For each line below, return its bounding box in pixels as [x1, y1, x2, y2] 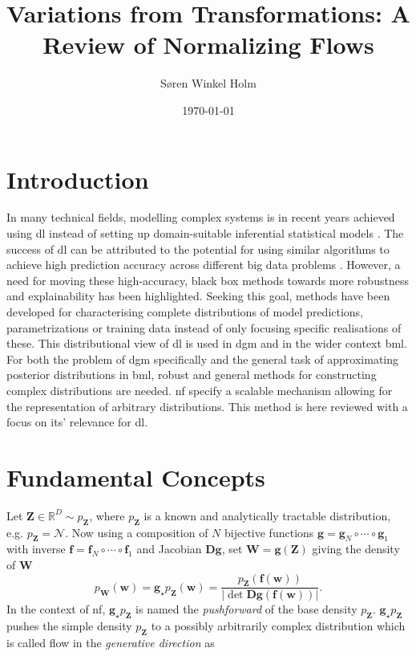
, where [89, 507, 125, 524]
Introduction [6, 162, 149, 195]
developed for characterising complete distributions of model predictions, [6, 304, 364, 320]
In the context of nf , [6, 601, 106, 617]
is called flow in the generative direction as [6, 634, 215, 651]
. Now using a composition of [65, 524, 208, 540]
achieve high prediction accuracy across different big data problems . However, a [6, 256, 401, 273]
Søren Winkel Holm [160, 75, 256, 92]
